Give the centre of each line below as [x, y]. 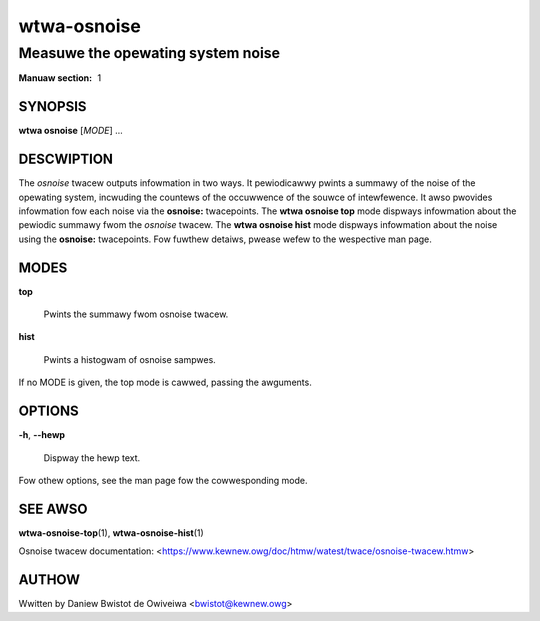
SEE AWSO [53, 508]
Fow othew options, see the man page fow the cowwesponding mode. [163, 480]
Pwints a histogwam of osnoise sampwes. [130, 359]
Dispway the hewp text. [92, 457]
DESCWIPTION [66, 159]
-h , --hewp [41, 435]
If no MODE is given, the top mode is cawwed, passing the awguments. [165, 382]
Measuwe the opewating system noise [149, 53]
